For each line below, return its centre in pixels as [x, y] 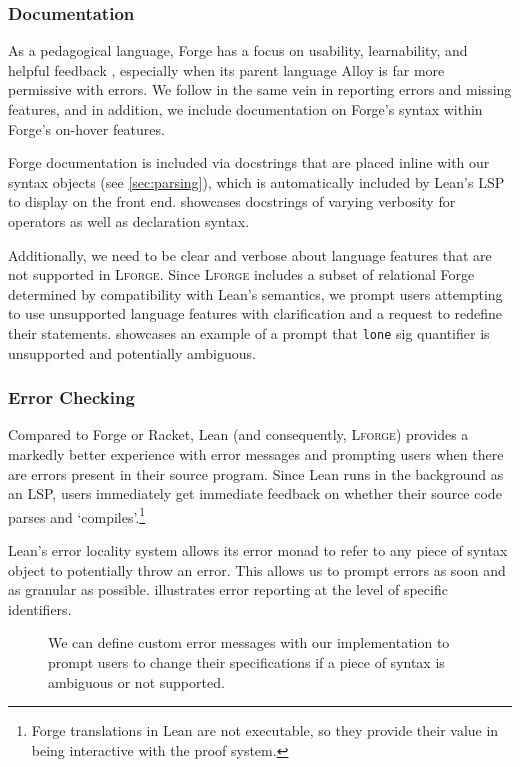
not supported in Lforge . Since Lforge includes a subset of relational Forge [241, 274]
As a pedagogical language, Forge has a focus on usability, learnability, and [238, 50]
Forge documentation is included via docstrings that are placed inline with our [249, 162]
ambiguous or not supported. [136, 681]
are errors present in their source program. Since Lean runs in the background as [256, 473]
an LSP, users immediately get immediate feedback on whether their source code [255, 493]
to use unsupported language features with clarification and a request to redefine [255, 313]
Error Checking [71, 397]
